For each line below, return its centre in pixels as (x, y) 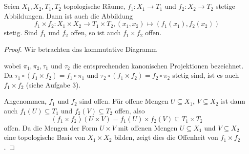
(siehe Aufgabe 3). (53, 84)
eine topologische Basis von (45, 137)
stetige (225, 6)
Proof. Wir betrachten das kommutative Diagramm (81, 49)
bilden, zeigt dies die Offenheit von (166, 137)
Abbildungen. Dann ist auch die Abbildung (69, 15)
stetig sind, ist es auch (206, 75)
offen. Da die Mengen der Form (51, 127)
